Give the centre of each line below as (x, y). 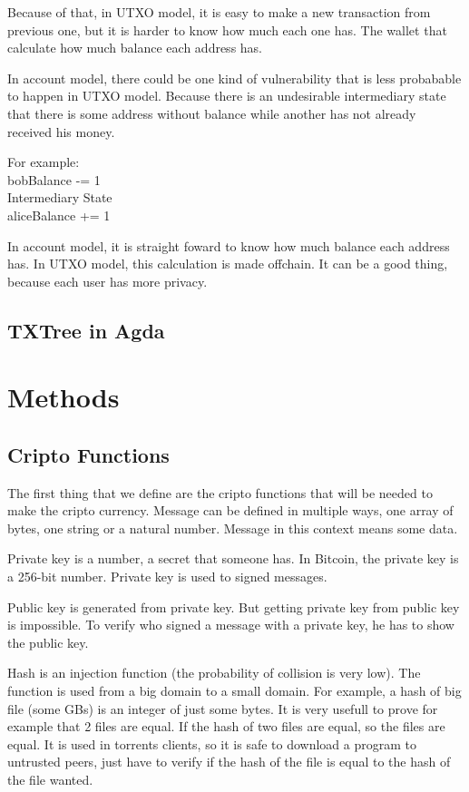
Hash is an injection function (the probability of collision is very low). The (214, 673)
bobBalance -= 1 (54, 179)
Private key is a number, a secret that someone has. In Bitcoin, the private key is (233, 558)
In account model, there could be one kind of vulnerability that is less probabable (234, 78)
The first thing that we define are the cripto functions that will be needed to (220, 492)
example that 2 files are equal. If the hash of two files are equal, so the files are (226, 726)
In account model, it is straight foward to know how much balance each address (229, 245)
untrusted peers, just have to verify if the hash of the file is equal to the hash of (229, 762)
